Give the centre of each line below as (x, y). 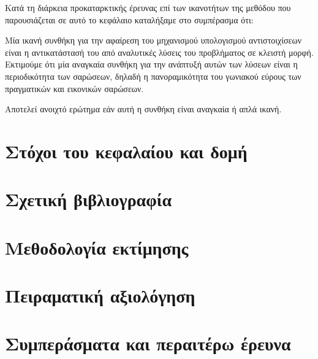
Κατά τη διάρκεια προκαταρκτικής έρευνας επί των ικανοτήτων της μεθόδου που (148, 7)
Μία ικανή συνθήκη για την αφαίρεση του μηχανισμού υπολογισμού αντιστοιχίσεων (153, 40)
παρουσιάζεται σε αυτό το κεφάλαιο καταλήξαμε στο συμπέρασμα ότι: (129, 19)
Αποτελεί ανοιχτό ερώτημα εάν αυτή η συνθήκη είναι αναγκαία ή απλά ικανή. (143, 109)
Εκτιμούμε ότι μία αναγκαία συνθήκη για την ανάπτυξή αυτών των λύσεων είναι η (151, 64)
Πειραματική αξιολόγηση (100, 295)
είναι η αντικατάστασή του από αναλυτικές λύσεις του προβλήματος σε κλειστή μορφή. (159, 52)
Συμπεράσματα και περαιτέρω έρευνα (148, 343)
